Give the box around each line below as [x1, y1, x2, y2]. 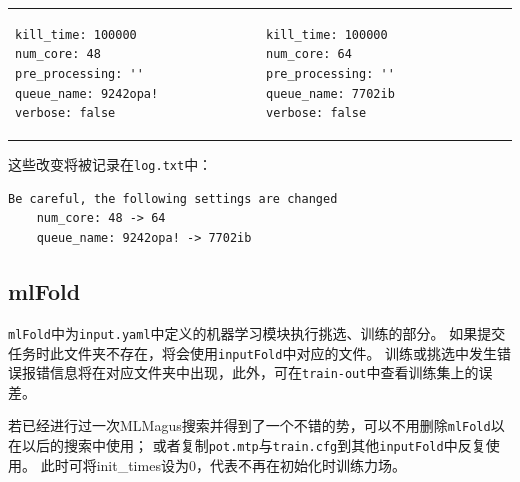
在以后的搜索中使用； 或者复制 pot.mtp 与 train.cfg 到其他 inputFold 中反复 [8, 435, 486, 456]
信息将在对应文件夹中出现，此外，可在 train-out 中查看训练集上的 [49, 362, 479, 383]
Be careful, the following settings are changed [8, 191, 338, 206]
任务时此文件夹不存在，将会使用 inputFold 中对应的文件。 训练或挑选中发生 [8, 342, 498, 363]
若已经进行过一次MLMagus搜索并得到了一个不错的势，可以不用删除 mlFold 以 [8, 415, 505, 436]
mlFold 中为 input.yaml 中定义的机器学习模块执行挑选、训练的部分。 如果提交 [8, 322, 506, 343]
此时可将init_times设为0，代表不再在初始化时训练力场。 [40, 454, 406, 475]
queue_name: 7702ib [265, 86, 395, 101]
